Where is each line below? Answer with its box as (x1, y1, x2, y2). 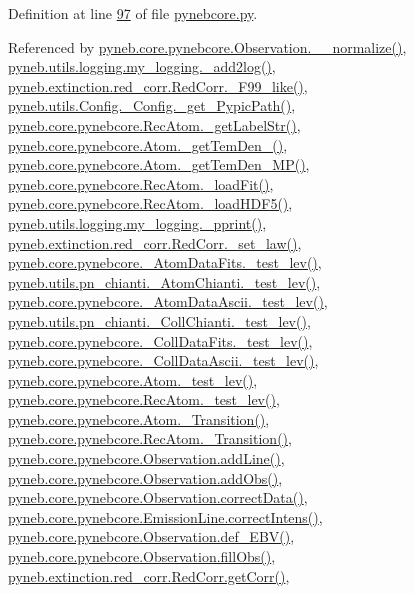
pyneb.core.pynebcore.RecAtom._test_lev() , (8, 389, 280, 410)
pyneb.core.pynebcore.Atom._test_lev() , (8, 369, 258, 390)
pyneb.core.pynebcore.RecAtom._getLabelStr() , (8, 114, 301, 135)
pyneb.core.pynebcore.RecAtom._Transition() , (8, 428, 292, 449)
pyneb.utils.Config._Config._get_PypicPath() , (8, 95, 296, 116)
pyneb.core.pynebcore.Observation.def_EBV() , (8, 526, 295, 547)
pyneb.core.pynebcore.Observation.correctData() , (8, 487, 308, 508)
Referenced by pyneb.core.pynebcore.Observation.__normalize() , (8, 36, 407, 57)
